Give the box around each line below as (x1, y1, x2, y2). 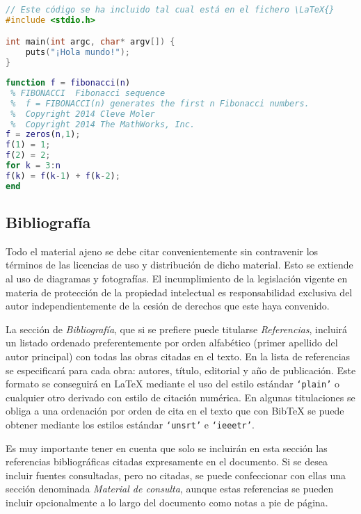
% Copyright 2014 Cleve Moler (10, 109, 155, 119)
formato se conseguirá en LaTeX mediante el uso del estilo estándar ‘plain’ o (6, 376, 340, 391)
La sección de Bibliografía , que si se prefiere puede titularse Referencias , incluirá (6, 321, 348, 336)
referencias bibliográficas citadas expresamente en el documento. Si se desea (6, 454, 328, 469)
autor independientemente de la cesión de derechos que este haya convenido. (6, 298, 330, 313)
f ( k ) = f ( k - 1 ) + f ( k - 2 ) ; (6, 170, 120, 181)
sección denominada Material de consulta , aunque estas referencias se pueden (6, 481, 334, 496)
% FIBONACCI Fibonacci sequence (10, 88, 166, 98)
